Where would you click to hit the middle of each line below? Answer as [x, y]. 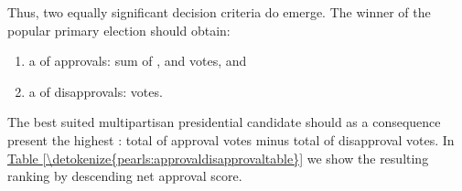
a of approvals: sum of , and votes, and [138, 61]
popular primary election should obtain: [119, 30]
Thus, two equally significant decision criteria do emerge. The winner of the [219, 12]
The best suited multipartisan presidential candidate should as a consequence [224, 122]
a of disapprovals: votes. [96, 91]
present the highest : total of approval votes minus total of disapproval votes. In [231, 139]
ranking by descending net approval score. [125, 176]
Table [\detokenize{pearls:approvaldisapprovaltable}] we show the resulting [218, 158]
